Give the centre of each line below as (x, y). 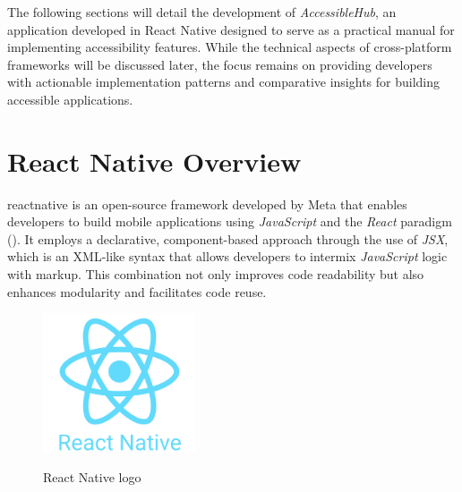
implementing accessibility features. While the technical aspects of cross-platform (230, 47)
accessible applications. (70, 99)
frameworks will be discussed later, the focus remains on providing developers (220, 64)
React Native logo (92, 476)
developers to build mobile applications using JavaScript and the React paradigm (230, 221)
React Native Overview (154, 161)
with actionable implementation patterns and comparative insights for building (224, 82)
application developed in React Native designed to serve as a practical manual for (231, 29)
